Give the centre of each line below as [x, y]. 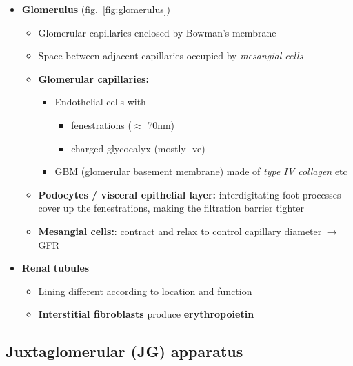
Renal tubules [56, 268]
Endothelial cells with [100, 102]
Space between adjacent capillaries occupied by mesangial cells [171, 55]
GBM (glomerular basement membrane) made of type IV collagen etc [201, 171]
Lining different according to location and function [145, 291]
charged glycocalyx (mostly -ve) [138, 148]
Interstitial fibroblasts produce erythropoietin [146, 314]
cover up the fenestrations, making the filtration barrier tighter [171, 208]
